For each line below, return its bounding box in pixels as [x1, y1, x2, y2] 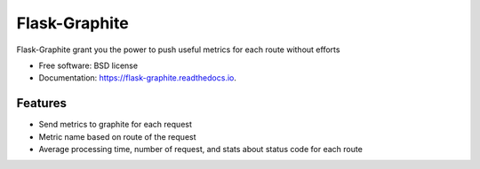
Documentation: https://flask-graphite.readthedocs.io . [38, 73, 237, 83]
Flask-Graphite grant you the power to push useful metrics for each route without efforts [16, 44, 340, 55]
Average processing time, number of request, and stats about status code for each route [38, 144, 364, 155]
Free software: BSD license [38, 60, 138, 71]
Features [16, 96, 67, 111]
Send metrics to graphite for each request [38, 119, 193, 130]
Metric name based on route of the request [38, 131, 196, 142]
